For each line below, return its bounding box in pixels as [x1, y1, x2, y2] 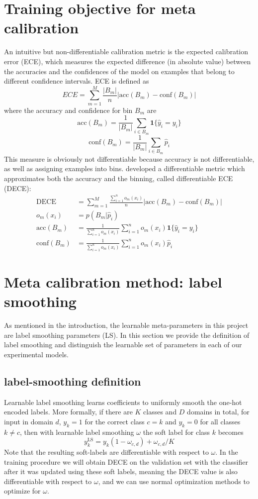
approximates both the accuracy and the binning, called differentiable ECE [4, 173, 233, 183]
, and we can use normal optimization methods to [98, 476, 250, 486]
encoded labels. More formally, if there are [4, 406, 133, 417]
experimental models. [4, 349, 69, 359]
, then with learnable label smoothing [20, 426, 134, 437]
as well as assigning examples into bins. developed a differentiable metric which [4, 163, 245, 174]
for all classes [200, 416, 241, 426]
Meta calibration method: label [4, 271, 222, 292]
